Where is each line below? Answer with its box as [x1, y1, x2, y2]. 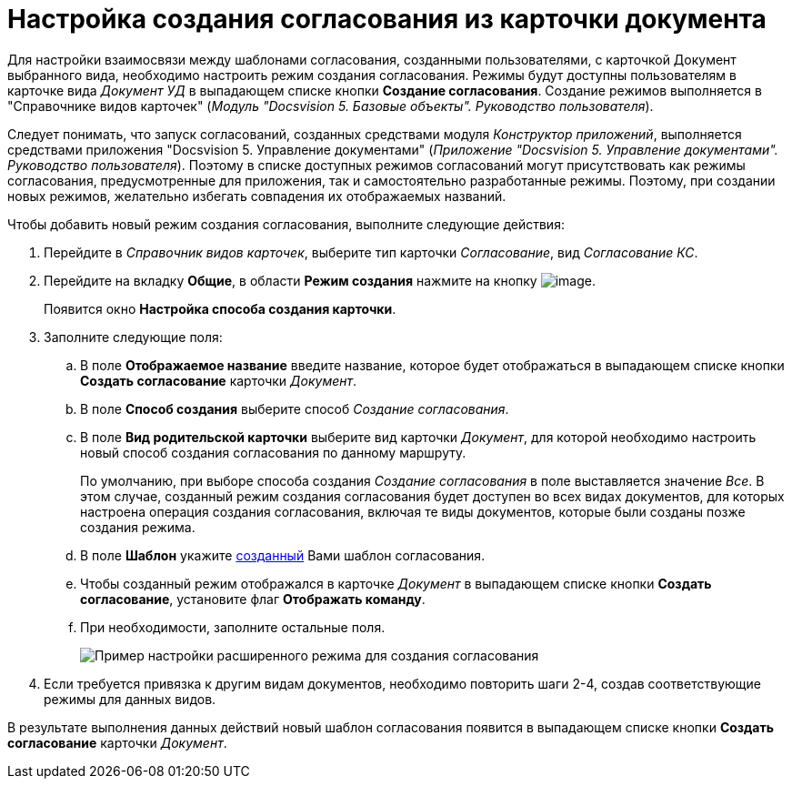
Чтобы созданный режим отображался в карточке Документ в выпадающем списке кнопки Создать [80, 575, 712, 591]
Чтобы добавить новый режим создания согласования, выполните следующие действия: [7, 216, 565, 232]
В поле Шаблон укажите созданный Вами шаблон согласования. [80, 547, 486, 563]
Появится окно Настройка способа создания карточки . [44, 300, 396, 317]
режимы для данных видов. [44, 690, 216, 707]
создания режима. [80, 519, 195, 535]
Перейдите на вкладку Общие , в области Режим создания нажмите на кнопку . [44, 272, 596, 288]
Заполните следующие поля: [44, 328, 223, 345]
